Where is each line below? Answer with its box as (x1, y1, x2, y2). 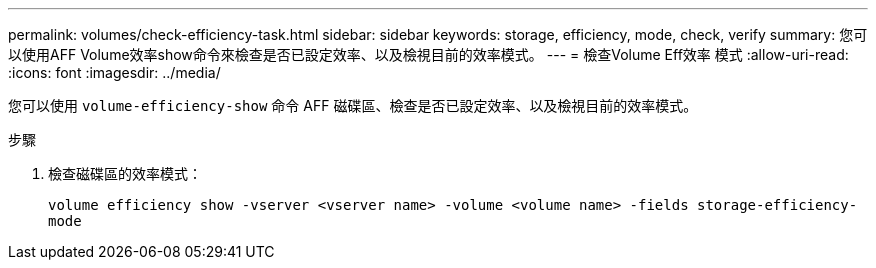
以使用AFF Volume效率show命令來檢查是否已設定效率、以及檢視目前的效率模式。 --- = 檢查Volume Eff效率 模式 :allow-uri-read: (8, 46, 849, 63)
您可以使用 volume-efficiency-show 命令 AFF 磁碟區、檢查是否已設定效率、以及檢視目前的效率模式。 (8, 97, 698, 114)
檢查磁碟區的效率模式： (48, 165, 202, 182)
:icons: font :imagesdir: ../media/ (8, 64, 221, 81)
